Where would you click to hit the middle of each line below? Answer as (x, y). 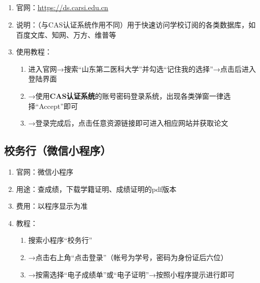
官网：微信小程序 (45, 171)
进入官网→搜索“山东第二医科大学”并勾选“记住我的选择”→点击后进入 (142, 68)
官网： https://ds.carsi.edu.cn (62, 7)
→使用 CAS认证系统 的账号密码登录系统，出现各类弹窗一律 (126, 95)
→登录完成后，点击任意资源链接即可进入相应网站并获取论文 (128, 123)
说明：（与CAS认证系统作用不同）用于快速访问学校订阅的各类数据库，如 (136, 24)
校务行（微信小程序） (58, 150)
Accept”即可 (58, 106)
